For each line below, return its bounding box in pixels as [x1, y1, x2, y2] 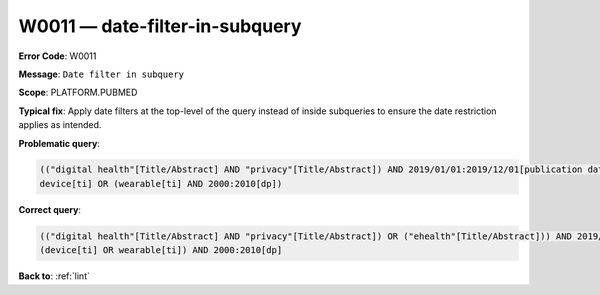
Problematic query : [18, 137, 100, 149]
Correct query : [18, 203, 82, 215]
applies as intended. [18, 119, 102, 131]
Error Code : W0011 [18, 50, 97, 62]
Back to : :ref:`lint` [18, 270, 90, 282]
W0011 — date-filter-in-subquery [18, 15, 302, 37]
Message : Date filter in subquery [18, 68, 185, 80]
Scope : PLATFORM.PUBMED [18, 86, 138, 99]
